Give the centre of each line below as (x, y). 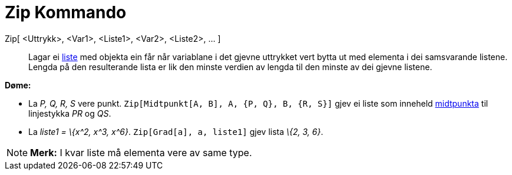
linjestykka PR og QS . (70, 113)
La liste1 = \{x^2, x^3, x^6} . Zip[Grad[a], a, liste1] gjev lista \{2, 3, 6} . (176, 131)
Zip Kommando (66, 12)
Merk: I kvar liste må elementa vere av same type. (141, 152)
